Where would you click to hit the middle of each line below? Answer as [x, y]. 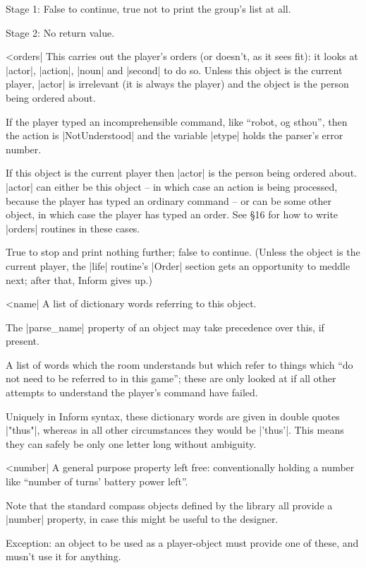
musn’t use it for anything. [63, 556]
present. [23, 341]
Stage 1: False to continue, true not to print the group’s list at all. [148, 8]
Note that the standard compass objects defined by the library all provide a [169, 505]
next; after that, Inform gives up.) [79, 279]
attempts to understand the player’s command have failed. [132, 392]
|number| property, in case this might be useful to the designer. [142, 519]
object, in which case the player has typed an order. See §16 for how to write [172, 214]
